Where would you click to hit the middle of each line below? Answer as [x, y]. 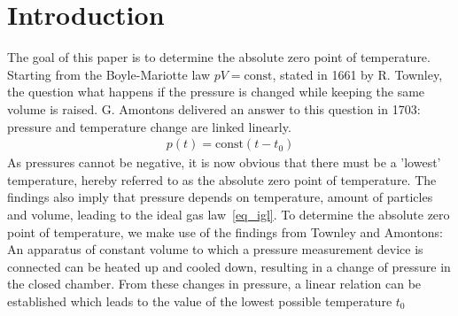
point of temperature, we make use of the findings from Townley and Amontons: [225, 231]
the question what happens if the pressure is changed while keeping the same [216, 92]
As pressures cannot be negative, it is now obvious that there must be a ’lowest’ [224, 162]
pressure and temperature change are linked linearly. [149, 126]
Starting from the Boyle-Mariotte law [109, 74]
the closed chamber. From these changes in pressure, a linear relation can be [214, 284]
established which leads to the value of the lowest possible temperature [200, 301]
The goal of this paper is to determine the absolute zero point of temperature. [219, 57]
